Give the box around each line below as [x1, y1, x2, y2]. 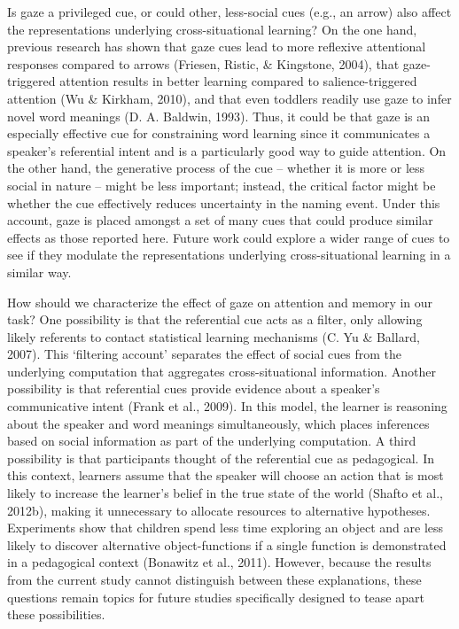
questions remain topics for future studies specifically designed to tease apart [7, 587, 424, 606]
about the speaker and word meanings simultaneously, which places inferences [7, 414, 430, 432]
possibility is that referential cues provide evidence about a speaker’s [7, 379, 380, 398]
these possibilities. [7, 605, 105, 624]
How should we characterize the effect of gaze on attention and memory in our [7, 292, 433, 311]
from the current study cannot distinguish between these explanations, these [7, 571, 422, 588]
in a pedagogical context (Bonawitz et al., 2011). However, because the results [7, 553, 432, 571]
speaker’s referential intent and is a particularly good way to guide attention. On [7, 141, 447, 159]
